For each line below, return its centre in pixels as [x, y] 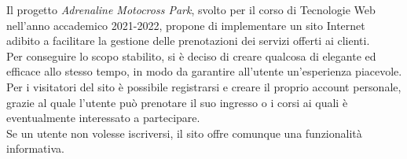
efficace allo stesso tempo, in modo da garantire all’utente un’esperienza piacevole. [204, 71]
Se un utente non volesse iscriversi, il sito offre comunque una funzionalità [184, 133]
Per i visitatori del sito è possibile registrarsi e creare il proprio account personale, [204, 86]
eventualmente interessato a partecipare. [103, 118]
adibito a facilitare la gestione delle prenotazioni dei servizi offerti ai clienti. [188, 41]
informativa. [35, 148]
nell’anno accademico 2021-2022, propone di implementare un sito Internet [186, 25]
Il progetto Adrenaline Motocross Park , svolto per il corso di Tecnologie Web [191, 9]
